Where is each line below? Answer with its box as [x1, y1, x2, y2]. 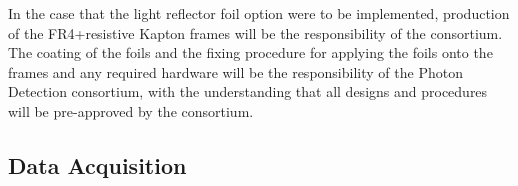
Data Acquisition [8, 149, 187, 180]
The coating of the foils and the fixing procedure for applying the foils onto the [8, 42, 493, 63]
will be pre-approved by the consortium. [8, 100, 254, 121]
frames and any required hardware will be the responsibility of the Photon [8, 61, 463, 82]
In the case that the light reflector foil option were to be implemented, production [8, 3, 510, 23]
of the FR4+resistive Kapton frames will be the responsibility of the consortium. [8, 22, 503, 43]
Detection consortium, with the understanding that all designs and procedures [8, 81, 488, 102]
